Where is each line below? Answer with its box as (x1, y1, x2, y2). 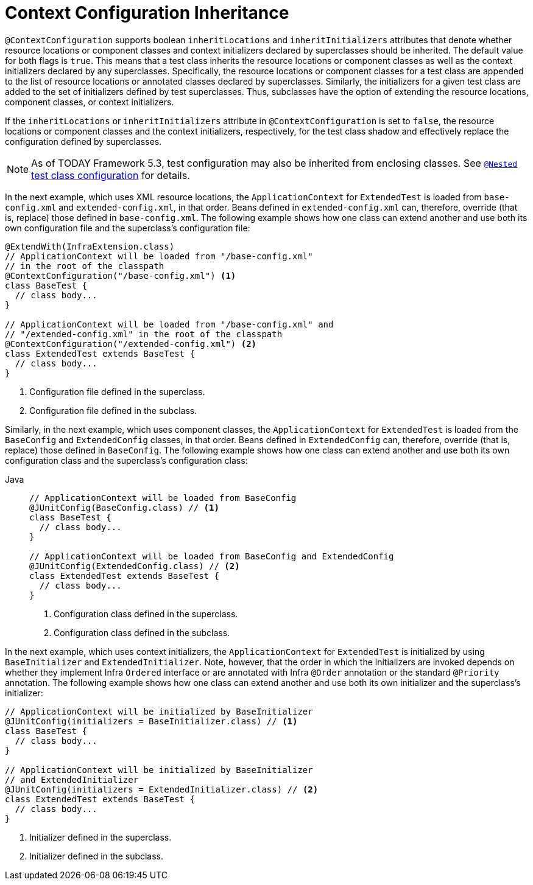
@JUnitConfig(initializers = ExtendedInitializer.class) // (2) (5, 784, 319, 794)
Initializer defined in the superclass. (29, 831, 172, 842)
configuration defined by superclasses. (5, 136, 162, 147)
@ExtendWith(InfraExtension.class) (5, 241, 175, 251)
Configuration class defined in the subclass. (54, 627, 230, 638)
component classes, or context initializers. (5, 96, 174, 107)
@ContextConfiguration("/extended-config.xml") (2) (5, 338, 257, 349)
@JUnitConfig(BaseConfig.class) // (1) (29, 502, 219, 512)
